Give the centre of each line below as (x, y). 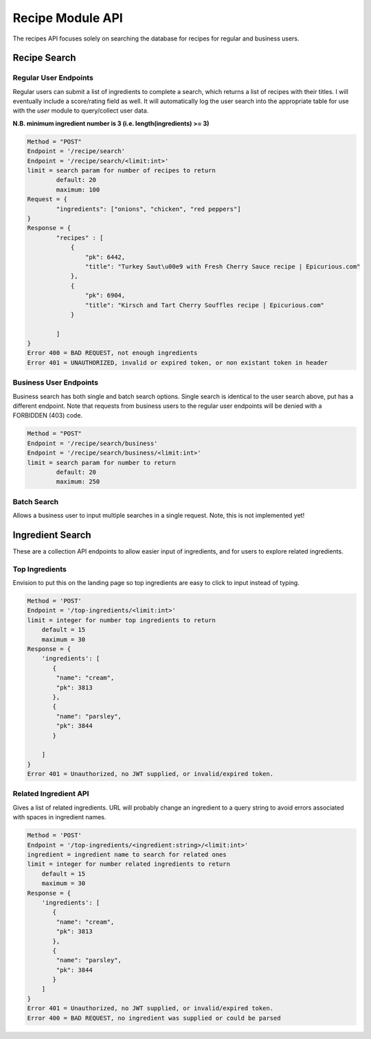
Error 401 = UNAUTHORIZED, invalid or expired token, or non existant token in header (178, 363)
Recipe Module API (68, 18)
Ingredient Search (52, 535)
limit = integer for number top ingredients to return (121, 620)
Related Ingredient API (51, 794)
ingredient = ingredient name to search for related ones (127, 854)
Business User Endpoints (56, 383)
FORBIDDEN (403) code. (47, 415)
